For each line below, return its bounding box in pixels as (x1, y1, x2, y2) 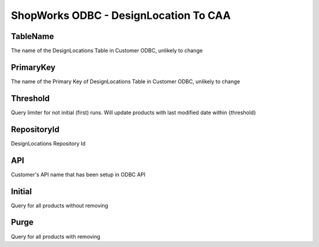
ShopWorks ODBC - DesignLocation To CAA (11, 9, 231, 22)
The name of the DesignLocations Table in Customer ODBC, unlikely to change (11, 47, 203, 54)
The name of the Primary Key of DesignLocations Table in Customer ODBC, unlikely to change (11, 77, 240, 85)
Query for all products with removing (11, 233, 100, 240)
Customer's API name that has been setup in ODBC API (11, 171, 146, 178)
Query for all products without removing (11, 201, 109, 209)
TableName (11, 31, 54, 41)
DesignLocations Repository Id (11, 139, 86, 147)
